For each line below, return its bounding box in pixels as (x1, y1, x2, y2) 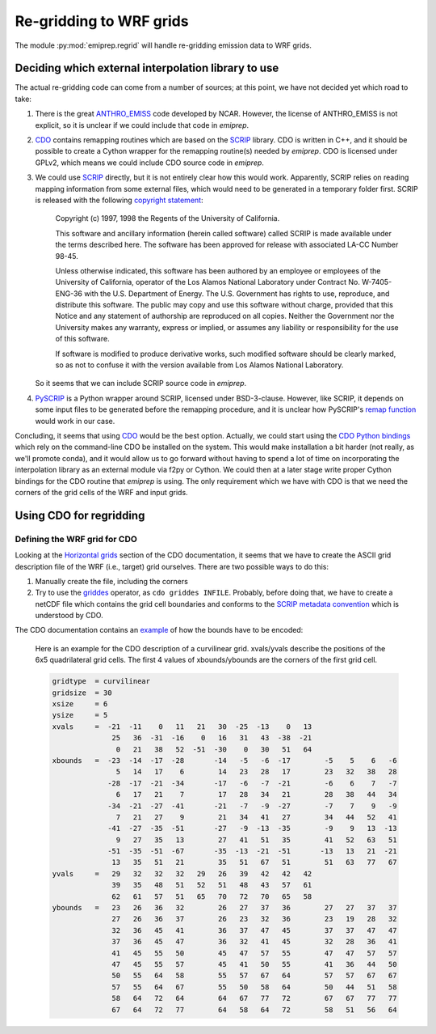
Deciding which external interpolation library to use (15, 61, 279, 75)
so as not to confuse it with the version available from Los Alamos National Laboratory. (55, 360, 344, 370)
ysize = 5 (52, 710, 108, 720)
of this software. (55, 334, 110, 344)
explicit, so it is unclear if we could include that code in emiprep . (35, 120, 249, 129)
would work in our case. (35, 416, 115, 426)
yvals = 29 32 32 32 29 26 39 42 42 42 (52, 869, 312, 878)
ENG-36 (55, 288, 83, 299)
